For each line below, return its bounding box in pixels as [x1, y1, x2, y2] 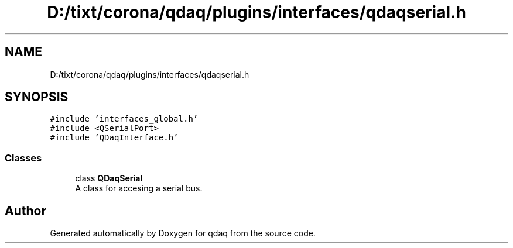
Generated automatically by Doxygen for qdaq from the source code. [50, 228, 316, 239]
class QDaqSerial [75, 173, 143, 184]
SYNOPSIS [5, 89, 69, 105]
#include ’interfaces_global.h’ [50, 114, 199, 124]
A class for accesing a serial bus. [75, 183, 203, 194]
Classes [5, 151, 42, 164]
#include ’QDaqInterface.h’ [50, 133, 179, 143]
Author [5, 203, 46, 218]
